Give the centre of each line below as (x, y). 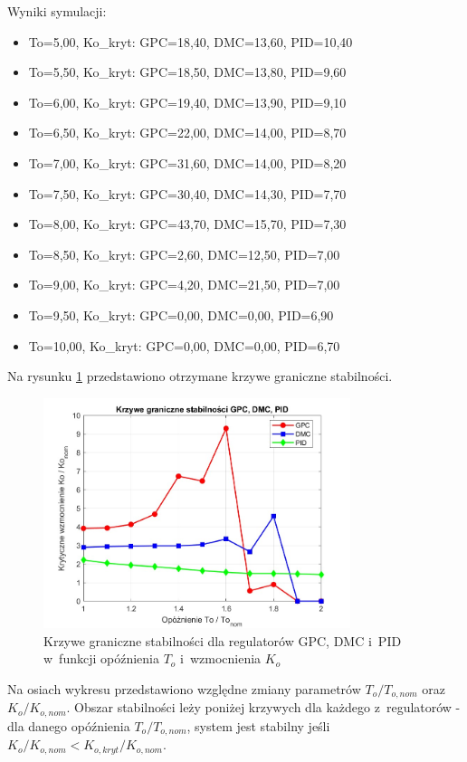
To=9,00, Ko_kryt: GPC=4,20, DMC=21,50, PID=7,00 (184, 285)
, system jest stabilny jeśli (258, 725)
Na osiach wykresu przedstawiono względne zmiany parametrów (184, 688)
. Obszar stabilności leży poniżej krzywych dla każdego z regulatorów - (263, 707)
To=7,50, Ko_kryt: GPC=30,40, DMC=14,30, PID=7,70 (187, 193)
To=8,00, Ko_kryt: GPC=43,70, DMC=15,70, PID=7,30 (187, 224)
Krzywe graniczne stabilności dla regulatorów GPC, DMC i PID (223, 640)
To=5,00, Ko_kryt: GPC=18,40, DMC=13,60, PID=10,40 (191, 41)
